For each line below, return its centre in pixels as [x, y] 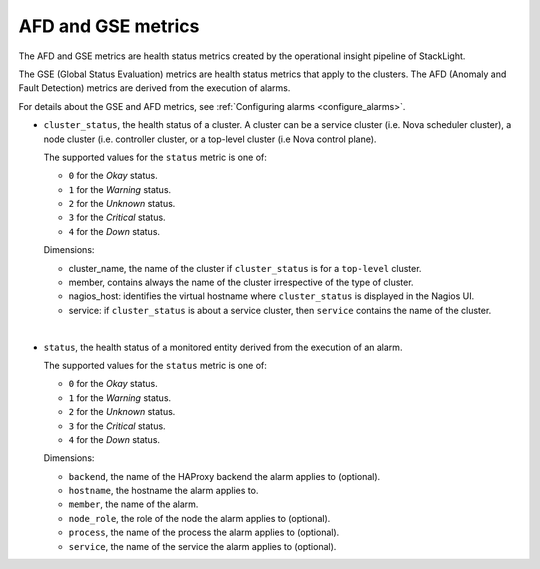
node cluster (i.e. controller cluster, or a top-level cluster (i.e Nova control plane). [210, 139]
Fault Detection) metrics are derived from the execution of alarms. [154, 88]
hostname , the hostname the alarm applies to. [163, 491]
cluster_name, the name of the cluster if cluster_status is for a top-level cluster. [245, 268]
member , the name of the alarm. [133, 504]
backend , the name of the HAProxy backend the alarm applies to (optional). [224, 476]
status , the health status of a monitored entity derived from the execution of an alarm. [223, 347]
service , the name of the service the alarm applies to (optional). [202, 546]
